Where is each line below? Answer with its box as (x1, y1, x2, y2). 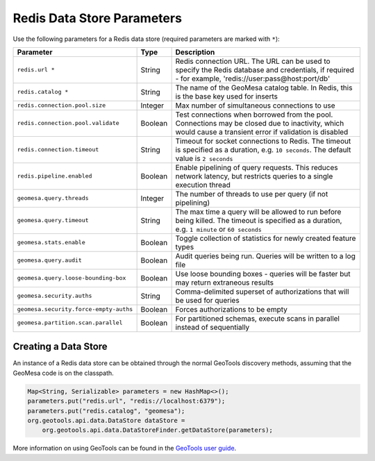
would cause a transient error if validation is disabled (175, 127, 349, 137)
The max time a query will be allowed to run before (175, 207, 342, 217)
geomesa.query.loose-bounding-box (17, 274, 126, 282)
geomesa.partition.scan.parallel (17, 319, 123, 326)
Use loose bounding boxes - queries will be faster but (175, 269, 351, 278)
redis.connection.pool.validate (17, 119, 119, 127)
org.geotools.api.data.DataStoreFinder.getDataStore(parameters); (42, 426, 274, 434)
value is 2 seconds (175, 153, 233, 163)
